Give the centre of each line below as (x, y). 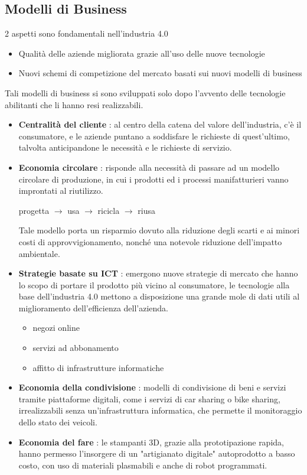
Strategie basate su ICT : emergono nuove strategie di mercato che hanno (158, 273)
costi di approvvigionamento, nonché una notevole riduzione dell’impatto (150, 241)
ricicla (109, 210)
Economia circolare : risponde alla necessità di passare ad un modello (149, 167)
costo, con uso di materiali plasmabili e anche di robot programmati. (143, 465)
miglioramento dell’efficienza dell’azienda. (93, 308)
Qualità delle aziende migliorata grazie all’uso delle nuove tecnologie (142, 53)
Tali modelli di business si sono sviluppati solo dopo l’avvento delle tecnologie (145, 92)
